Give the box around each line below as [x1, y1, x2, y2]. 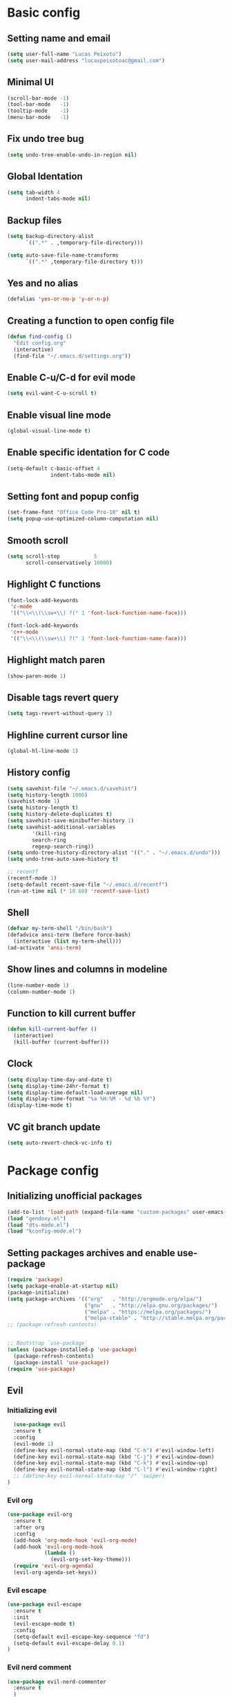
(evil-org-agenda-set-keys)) [13, 1569, 97, 1576]
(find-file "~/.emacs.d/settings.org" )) [13, 352, 131, 359]
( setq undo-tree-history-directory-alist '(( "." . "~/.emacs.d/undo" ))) [7, 849, 221, 856]
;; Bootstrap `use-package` [7, 1340, 88, 1347]
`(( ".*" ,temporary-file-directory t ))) [25, 258, 144, 265]
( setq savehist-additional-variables [7, 824, 116, 831]
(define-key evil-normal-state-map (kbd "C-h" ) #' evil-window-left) [13, 1446, 215, 1454]
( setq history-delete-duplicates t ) [7, 811, 113, 818]
